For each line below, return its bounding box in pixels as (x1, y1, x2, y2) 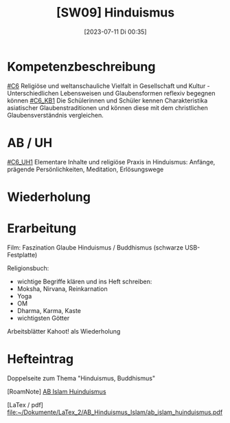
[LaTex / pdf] (7, 400, 43, 409)
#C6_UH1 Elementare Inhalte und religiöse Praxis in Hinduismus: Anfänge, (7, 158, 216, 166)
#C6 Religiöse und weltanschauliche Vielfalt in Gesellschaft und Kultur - (7, 81, 211, 90)
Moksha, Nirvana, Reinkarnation (16, 284, 108, 293)
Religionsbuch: (7, 263, 49, 272)
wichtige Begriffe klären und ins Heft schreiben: (16, 277, 152, 285)
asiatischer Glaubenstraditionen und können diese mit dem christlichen (7, 103, 208, 111)
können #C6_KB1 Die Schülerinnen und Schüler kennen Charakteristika (7, 96, 208, 105)
